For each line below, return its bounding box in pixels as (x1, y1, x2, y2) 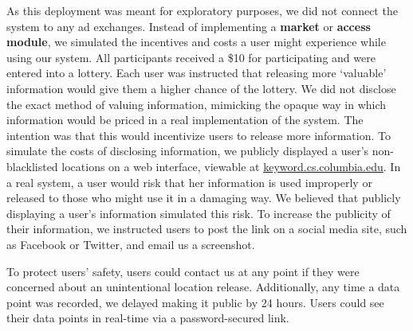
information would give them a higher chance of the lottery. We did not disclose (6, 80, 396, 96)
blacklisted (6, 158, 58, 174)
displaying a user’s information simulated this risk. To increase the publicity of (6, 204, 391, 221)
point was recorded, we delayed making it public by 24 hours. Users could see (6, 294, 384, 310)
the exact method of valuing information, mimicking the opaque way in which (6, 95, 387, 112)
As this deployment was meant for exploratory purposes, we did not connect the (6, 2, 398, 18)
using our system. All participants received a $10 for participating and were (6, 49, 376, 65)
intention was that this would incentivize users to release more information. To (6, 127, 391, 143)
